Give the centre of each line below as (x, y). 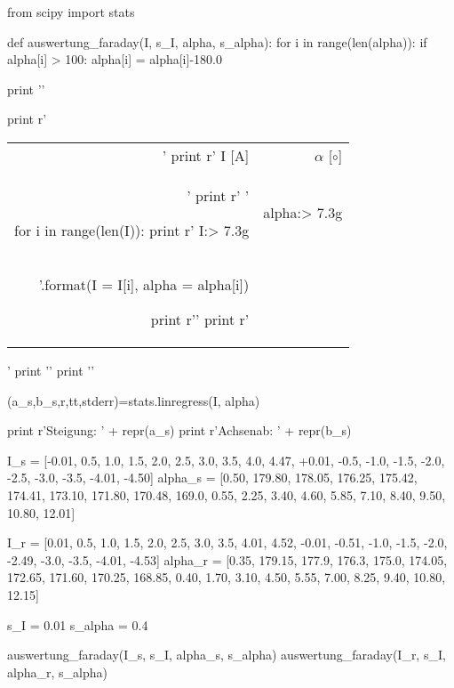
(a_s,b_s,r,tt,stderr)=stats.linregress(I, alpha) (134, 400)
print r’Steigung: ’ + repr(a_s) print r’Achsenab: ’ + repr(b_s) (179, 430)
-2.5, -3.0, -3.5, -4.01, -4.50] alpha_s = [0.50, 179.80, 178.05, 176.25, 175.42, (212, 478)
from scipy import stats (71, 12)
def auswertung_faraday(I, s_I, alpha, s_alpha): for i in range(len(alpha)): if (217, 41)
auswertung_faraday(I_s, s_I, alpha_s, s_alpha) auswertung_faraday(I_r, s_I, (227, 655)
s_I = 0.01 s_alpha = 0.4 (78, 624)
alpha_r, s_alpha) (57, 672)
